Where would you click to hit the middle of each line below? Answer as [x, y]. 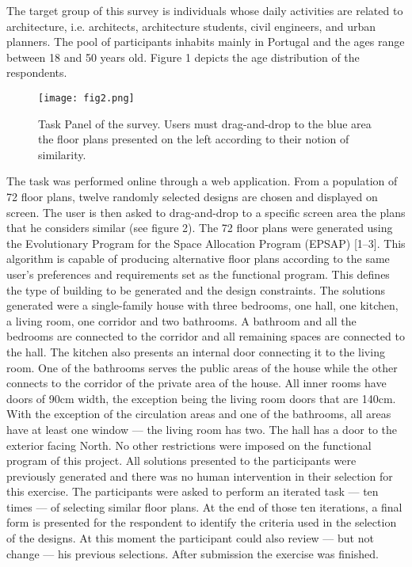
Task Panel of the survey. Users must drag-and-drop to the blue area [205, 123]
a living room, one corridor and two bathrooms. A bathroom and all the [181, 320]
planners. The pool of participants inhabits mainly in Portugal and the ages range [206, 42]
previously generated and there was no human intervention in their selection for [200, 476]
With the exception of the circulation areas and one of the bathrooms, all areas [199, 414]
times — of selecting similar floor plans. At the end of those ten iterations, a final [204, 506]
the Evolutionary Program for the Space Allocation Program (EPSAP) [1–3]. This [206, 243]
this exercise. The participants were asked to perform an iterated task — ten [193, 491]
